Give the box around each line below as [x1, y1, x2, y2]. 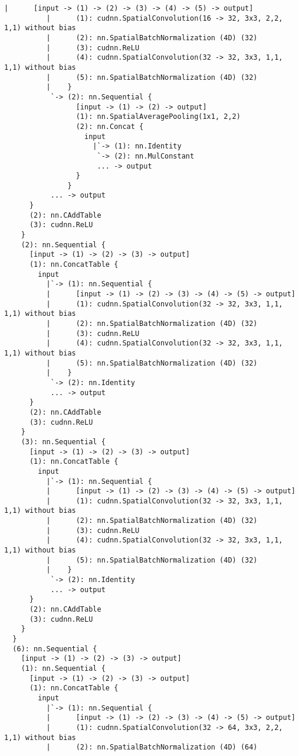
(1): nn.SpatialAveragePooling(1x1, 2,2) [75, 112, 241, 121]
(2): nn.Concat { [75, 122, 144, 131]
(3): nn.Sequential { [21, 437, 106, 446]
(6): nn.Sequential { [12, 644, 97, 653]
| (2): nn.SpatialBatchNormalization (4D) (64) [46, 743, 258, 752]
